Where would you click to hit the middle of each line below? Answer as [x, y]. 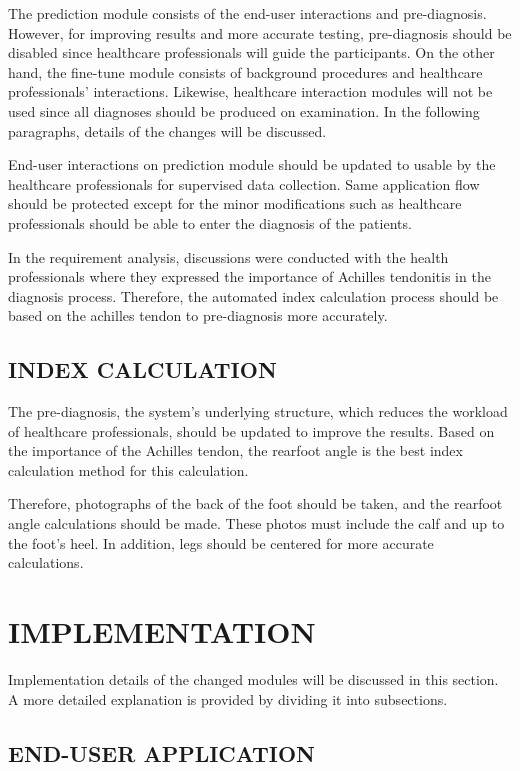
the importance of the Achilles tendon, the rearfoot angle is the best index [235, 450]
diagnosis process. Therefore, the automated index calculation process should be [253, 295]
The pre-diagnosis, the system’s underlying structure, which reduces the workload [258, 411]
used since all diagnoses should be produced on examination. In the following [244, 110]
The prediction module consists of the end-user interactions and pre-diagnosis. [247, 13]
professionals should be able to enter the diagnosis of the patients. [210, 222]
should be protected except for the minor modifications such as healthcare [235, 203]
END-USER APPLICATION [162, 752]
